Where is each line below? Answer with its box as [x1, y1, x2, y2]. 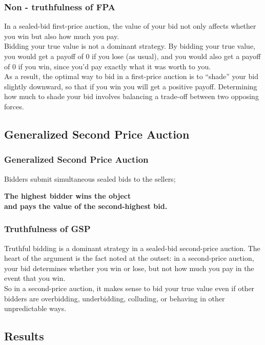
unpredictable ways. [4, 303, 67, 314]
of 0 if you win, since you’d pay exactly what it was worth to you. [4, 61, 211, 71]
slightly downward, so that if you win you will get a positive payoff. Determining [4, 81, 257, 91]
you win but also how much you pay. [4, 30, 119, 41]
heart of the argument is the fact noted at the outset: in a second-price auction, [4, 253, 254, 263]
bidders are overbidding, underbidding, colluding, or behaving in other [4, 293, 225, 303]
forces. [4, 101, 24, 111]
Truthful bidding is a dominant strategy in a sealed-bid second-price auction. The [4, 242, 260, 253]
